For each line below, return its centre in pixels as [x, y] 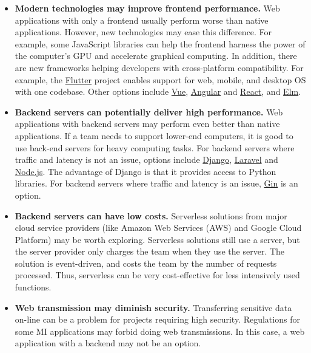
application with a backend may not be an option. [108, 343]
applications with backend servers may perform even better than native [147, 124]
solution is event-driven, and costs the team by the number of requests [146, 263]
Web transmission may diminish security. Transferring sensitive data [153, 307]
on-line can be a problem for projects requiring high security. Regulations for [157, 319]
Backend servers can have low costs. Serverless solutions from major [151, 215]
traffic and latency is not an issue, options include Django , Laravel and [146, 159]
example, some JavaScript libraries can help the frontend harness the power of [160, 43]
